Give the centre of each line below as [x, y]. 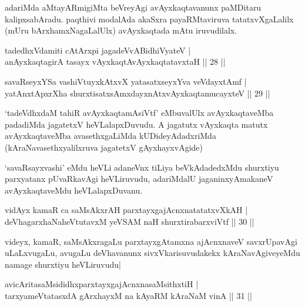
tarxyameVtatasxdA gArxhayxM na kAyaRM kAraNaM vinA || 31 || [128, 295]
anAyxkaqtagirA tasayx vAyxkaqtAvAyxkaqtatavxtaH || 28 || [115, 61]
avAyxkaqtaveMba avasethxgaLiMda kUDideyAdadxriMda [110, 136]
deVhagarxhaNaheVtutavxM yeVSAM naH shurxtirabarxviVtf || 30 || [130, 221]
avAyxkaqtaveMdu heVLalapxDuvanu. [74, 190]
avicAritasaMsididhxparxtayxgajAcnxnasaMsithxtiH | [102, 284]
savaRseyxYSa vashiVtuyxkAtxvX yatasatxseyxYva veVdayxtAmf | [126, 81]
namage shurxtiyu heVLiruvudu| [63, 264]
